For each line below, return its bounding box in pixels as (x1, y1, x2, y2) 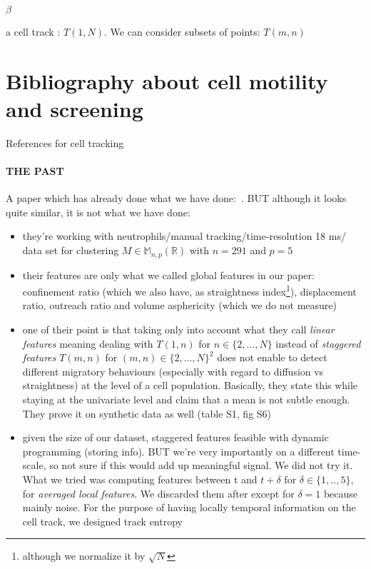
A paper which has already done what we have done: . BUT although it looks (6, 191, 347, 206)
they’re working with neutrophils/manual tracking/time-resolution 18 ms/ (22, 228, 346, 243)
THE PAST (6, 163, 64, 178)
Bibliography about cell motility (6, 66, 328, 95)
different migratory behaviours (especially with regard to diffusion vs (22, 363, 324, 378)
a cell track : (6, 24, 61, 39)
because (323, 485, 358, 500)
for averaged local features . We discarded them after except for (22, 485, 295, 500)
